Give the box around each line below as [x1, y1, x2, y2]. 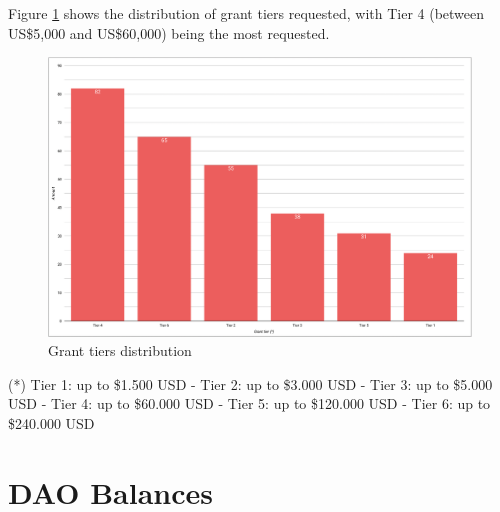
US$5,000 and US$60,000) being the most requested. [8, 22, 330, 43]
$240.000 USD [8, 413, 95, 434]
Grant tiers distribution [48, 340, 192, 361]
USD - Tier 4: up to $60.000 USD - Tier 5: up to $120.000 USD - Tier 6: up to [8, 393, 491, 414]
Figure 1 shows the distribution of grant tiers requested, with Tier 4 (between [8, 3, 485, 23]
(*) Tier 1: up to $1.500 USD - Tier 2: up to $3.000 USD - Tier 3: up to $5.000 [8, 373, 493, 394]
